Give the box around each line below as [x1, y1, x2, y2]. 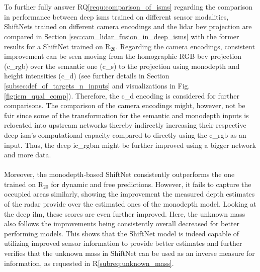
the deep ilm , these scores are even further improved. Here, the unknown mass [4, 208, 245, 219]
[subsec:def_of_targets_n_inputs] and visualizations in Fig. [4, 80, 190, 90]
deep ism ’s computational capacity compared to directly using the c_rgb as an [4, 129, 246, 140]
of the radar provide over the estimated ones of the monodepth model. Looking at [4, 199, 256, 209]
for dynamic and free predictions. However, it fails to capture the [51, 178, 251, 189]
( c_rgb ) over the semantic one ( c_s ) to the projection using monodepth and [4, 60, 240, 71]
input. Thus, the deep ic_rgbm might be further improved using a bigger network [4, 139, 256, 150]
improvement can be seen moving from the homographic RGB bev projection [4, 51, 242, 61]
